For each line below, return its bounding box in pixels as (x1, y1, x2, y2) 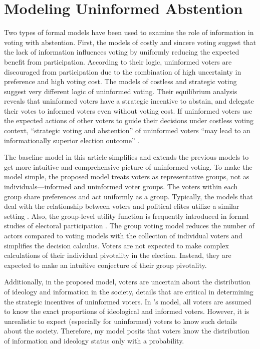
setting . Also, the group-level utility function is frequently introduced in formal (4, 210, 249, 221)
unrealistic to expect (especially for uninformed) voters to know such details (4, 315, 237, 326)
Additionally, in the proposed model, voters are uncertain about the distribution (4, 276, 250, 287)
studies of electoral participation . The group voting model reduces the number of (4, 220, 254, 231)
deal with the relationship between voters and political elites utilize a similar (4, 201, 239, 211)
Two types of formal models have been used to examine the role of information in (4, 27, 254, 38)
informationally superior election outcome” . (4, 135, 140, 145)
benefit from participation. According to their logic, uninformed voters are (4, 56, 232, 67)
